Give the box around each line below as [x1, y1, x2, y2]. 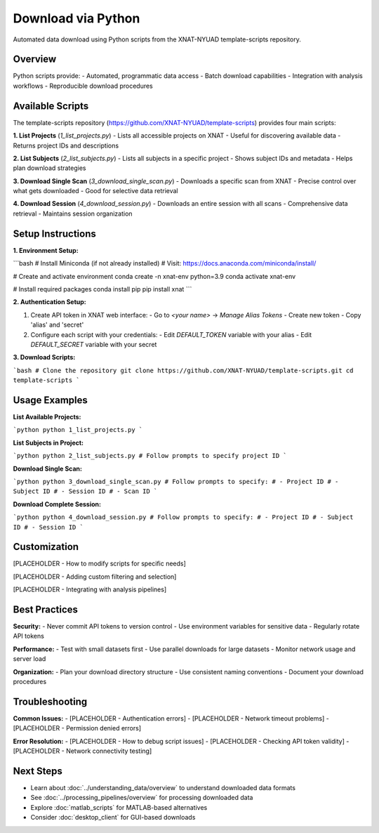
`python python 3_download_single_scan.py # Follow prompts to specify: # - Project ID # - [13, 478, 339, 485]
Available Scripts [13, 100, 89, 112]
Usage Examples [13, 394, 88, 406]
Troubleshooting [13, 695, 88, 707]
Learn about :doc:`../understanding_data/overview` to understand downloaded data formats [30, 784, 296, 792]
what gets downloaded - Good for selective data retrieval [13, 187, 178, 195]
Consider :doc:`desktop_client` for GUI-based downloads [30, 813, 196, 822]
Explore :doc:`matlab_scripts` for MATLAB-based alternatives [30, 803, 208, 811]
